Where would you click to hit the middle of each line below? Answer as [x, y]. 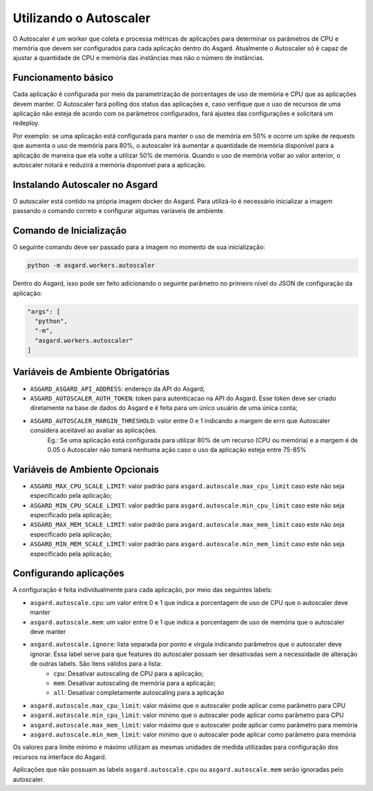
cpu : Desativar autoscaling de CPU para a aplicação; [128, 673]
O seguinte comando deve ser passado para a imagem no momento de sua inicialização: [139, 247]
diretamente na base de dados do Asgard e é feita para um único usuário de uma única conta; [164, 408]
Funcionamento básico [63, 78]
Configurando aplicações [68, 574]
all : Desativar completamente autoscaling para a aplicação [139, 693]
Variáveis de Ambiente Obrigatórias [91, 372]
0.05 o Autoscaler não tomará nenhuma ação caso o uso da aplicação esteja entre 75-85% [177, 449]
